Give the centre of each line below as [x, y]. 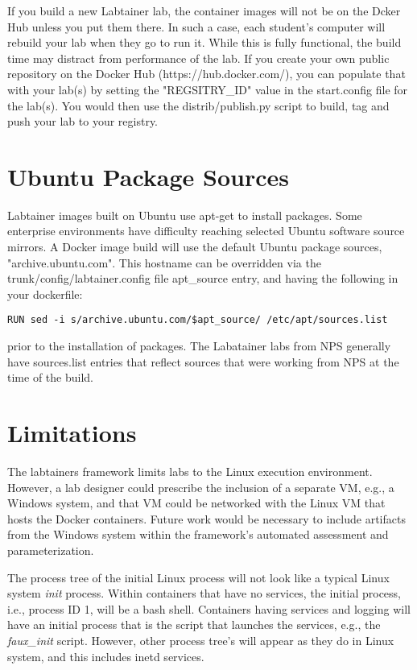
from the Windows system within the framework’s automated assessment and [198, 534]
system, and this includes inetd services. [106, 656]
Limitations [72, 433]
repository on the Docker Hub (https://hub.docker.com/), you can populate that [206, 74]
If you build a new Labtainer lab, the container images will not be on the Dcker [204, 10]
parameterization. [51, 550]
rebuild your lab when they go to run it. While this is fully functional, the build [204, 42]
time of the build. [50, 377]
